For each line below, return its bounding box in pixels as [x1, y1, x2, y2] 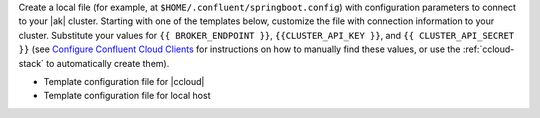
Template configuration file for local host [43, 90, 211, 102]
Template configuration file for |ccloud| [43, 75, 205, 87]
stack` [18, 57, 45, 69]
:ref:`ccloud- [462, 43, 515, 55]
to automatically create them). [46, 57, 170, 69]
